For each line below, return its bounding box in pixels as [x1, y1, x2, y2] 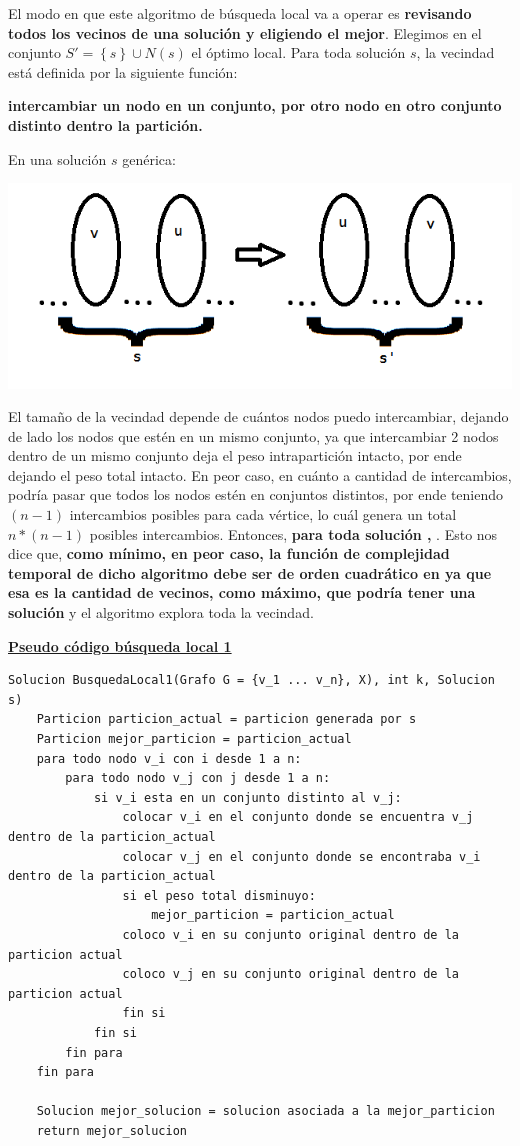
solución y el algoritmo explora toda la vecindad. [8, 602, 314, 623]
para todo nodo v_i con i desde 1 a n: [36, 751, 302, 766]
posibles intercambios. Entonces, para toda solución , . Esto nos [89, 523, 498, 544]
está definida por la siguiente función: [8, 61, 238, 82]
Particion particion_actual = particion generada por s [36, 712, 417, 727]
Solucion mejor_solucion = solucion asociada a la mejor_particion [36, 1104, 495, 1119]
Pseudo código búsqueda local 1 [8, 635, 232, 656]
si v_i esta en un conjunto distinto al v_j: [93, 790, 402, 805]
